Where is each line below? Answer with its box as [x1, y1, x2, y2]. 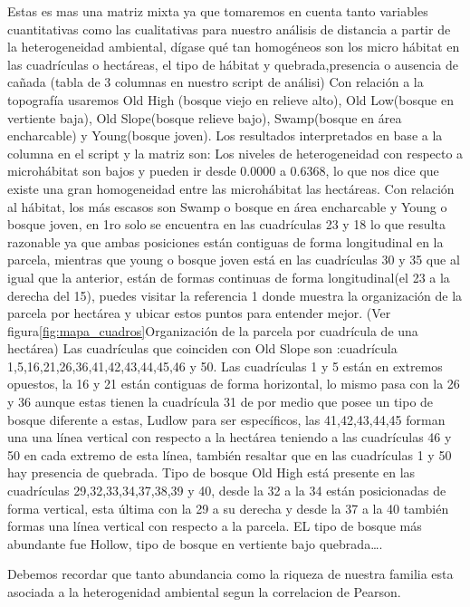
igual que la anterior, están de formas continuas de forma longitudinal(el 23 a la [7, 267, 450, 286]
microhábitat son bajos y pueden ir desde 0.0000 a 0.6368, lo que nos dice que [7, 161, 439, 180]
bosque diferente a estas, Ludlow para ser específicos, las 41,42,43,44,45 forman [7, 409, 446, 429]
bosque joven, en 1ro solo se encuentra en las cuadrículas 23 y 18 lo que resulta [7, 215, 446, 234]
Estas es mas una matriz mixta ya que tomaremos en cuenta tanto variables [7, 2, 428, 20]
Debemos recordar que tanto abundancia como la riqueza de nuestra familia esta [7, 564, 454, 583]
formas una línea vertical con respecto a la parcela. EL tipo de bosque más [7, 516, 422, 535]
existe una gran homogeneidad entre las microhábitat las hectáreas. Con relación [7, 178, 455, 198]
